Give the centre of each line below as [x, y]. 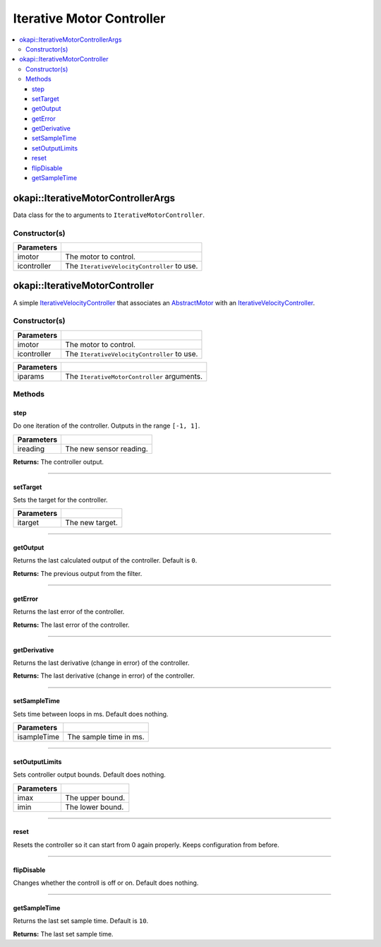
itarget [28, 523]
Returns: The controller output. [59, 461]
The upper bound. [95, 797]
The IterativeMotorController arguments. [134, 376]
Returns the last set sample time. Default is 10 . [81, 921]
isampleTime [38, 737]
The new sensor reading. [107, 449]
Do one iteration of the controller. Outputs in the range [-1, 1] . [107, 426]
